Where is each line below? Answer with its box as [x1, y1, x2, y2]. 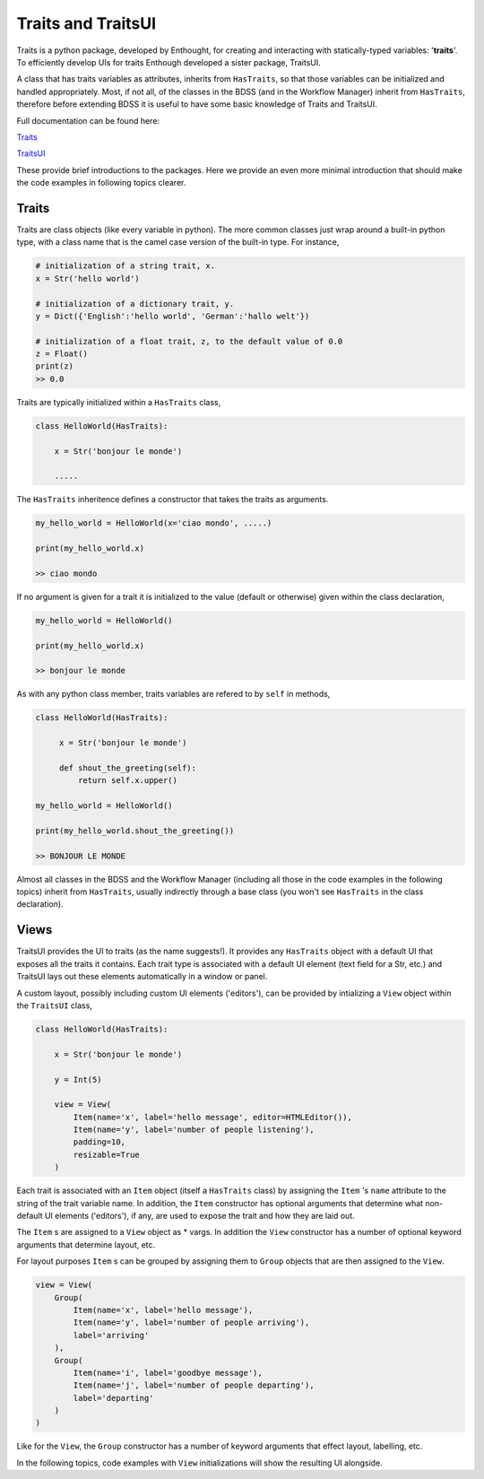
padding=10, [73, 1137, 125, 1147]
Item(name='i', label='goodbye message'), [73, 1368, 264, 1378]
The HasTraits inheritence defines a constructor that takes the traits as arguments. [16, 494, 329, 505]
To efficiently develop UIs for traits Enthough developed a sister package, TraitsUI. [16, 57, 322, 67]
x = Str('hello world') [35, 274, 141, 283]
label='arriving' [73, 1330, 150, 1340]
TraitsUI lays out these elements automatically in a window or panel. [16, 971, 268, 982]
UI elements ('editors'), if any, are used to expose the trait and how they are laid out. [44, 1211, 355, 1221]
